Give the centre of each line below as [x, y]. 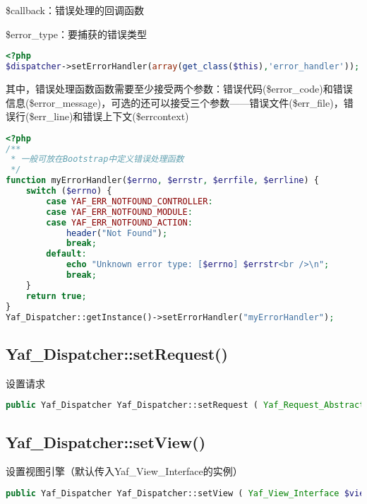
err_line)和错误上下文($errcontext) [112, 116]
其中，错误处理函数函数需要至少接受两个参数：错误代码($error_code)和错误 [179, 88]
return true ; [56, 296]
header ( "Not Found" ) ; [117, 233]
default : [66, 254]
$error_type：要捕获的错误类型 [77, 34]
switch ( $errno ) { [69, 191]
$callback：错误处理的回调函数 [75, 10]
